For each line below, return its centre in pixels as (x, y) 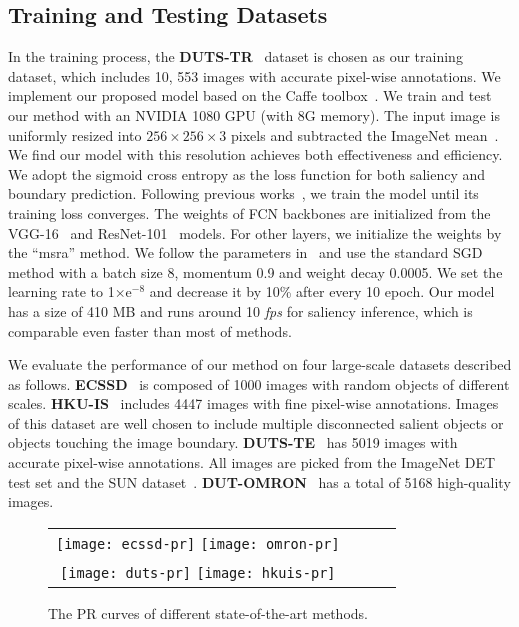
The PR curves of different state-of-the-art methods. (208, 612)
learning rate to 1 (61, 291)
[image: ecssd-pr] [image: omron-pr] (198, 543)
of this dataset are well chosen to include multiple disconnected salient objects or (256, 422)
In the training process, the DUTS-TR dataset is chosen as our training (235, 56)
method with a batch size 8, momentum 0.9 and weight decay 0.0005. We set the (255, 271)
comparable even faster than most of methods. (150, 330)
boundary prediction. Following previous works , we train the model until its (243, 193)
